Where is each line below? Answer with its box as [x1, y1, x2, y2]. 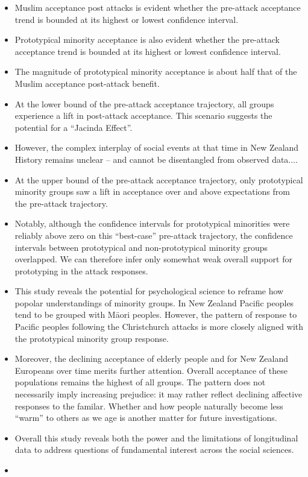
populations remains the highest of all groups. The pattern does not [14, 376, 266, 388]
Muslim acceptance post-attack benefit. [14, 77, 160, 89]
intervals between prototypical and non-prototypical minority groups [14, 241, 268, 253]
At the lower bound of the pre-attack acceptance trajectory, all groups [14, 97, 274, 110]
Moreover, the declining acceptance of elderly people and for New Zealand [14, 352, 289, 365]
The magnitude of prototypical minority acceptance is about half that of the [14, 65, 297, 78]
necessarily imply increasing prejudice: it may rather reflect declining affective [14, 388, 303, 400]
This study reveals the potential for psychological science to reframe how [14, 285, 284, 297]
